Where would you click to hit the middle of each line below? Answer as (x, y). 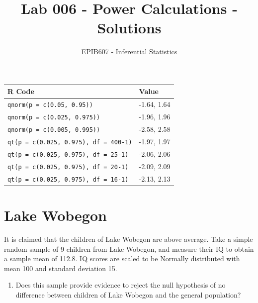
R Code (21, 91)
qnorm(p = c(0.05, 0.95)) (50, 105)
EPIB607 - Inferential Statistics (129, 51)
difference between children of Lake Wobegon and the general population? (128, 294)
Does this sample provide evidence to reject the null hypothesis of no (121, 285)
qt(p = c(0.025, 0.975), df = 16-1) (68, 179)
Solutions (129, 28)
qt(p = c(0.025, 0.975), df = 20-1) (68, 167)
